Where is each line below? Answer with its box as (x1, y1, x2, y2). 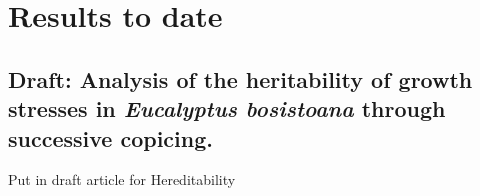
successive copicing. (8, 122, 213, 153)
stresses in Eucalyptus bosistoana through (8, 93, 446, 124)
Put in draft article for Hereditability (8, 169, 236, 190)
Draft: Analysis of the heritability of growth (8, 63, 473, 94)
